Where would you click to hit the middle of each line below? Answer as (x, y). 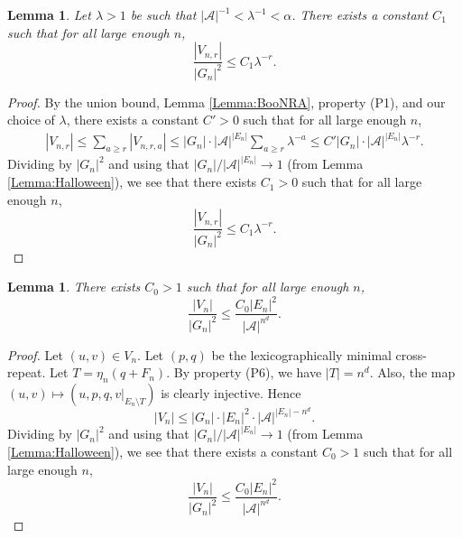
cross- (411, 354)
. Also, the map (412, 372)
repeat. (27, 372)
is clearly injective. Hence (231, 392)
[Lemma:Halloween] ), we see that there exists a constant (163, 451)
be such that (163, 14)
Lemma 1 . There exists (74, 287)
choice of (31, 120)
